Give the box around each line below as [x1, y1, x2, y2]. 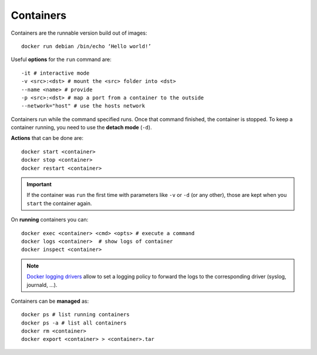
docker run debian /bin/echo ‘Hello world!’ [21, 43, 152, 49]
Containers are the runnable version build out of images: [11, 29, 147, 36]
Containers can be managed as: [11, 297, 89, 304]
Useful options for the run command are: [11, 56, 112, 63]
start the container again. [26, 200, 92, 207]
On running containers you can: [11, 216, 89, 223]
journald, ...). [26, 281, 58, 288]
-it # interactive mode [21, 69, 90, 76]
